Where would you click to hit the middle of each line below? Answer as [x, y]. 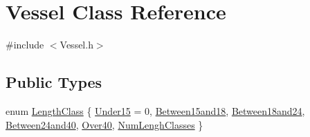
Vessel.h [76, 45]
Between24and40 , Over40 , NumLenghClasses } [104, 124]
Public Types [54, 82]
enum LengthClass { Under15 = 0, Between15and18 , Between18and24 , [155, 110]
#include [25, 45]
